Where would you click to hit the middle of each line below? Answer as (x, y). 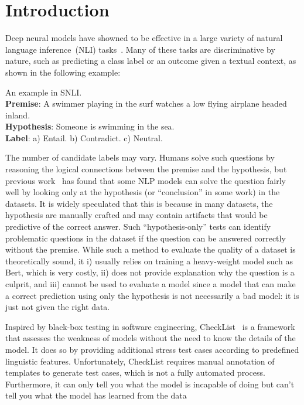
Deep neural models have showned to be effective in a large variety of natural (144, 38)
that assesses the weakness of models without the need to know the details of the (151, 338)
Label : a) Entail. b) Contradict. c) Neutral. (84, 137)
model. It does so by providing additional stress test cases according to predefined (152, 349)
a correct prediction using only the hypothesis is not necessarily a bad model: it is (152, 295)
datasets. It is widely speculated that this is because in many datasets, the (139, 203)
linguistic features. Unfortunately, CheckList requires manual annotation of (140, 361)
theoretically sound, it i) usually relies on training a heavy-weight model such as (149, 261)
